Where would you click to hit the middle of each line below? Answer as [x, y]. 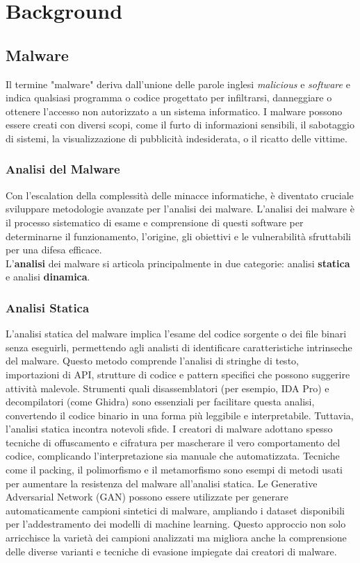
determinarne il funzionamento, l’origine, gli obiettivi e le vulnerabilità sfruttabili [178, 236]
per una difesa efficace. [54, 250]
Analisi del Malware [63, 169]
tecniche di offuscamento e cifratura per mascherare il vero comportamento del [173, 442]
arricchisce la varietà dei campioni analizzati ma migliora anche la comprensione [176, 538]
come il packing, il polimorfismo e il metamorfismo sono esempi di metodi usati [174, 470]
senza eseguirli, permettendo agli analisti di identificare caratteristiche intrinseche [179, 347]
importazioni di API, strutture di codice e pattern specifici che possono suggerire [178, 374]
